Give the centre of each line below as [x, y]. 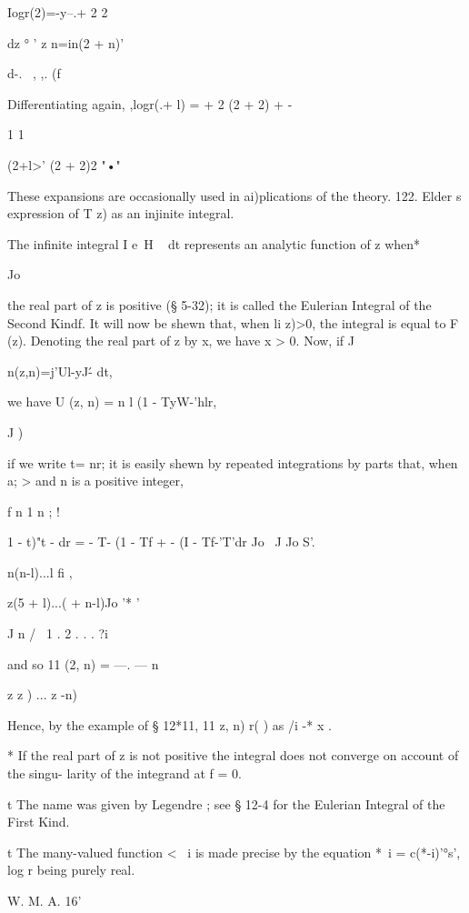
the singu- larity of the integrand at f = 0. [125, 773]
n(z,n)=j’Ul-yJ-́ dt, [60, 371]
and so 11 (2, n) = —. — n [83, 663]
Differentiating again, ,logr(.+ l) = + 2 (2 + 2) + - [150, 103]
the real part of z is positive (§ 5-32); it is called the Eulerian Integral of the [220, 304]
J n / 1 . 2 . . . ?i [58, 633]
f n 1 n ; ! [34, 511]
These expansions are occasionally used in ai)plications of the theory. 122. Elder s [234, 195]
